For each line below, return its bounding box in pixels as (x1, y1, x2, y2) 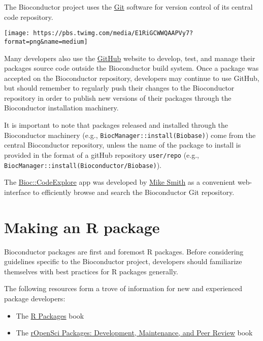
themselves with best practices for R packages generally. (4, 266, 178, 276)
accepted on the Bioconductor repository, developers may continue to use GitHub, (4, 72, 259, 83)
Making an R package (4, 216, 160, 237)
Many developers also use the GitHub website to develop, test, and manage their (4, 52, 255, 63)
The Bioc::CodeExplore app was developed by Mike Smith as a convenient (4, 177, 236, 187)
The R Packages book (16, 310, 84, 321)
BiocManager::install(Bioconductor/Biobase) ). (4, 159, 162, 170)
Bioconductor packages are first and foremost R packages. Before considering (4, 246, 244, 257)
